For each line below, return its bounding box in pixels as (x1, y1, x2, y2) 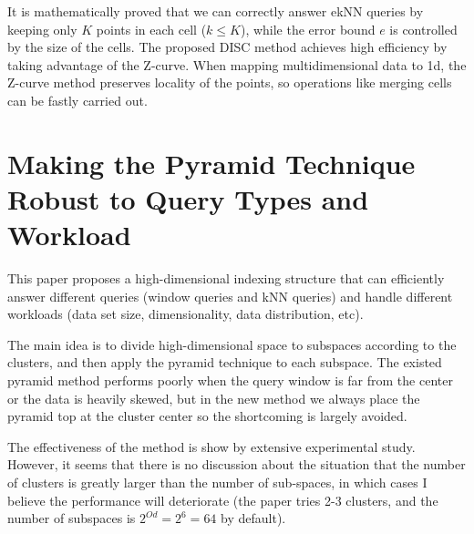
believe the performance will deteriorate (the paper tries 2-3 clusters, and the (7, 490, 438, 509)
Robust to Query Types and (7, 180, 369, 217)
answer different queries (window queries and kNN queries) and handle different (7, 286, 453, 305)
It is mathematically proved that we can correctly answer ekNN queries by (7, 2, 424, 20)
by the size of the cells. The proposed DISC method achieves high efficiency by (7, 37, 448, 56)
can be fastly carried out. (7, 90, 148, 109)
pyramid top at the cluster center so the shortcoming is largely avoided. (7, 406, 407, 426)
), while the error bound (240, 19, 376, 38)
